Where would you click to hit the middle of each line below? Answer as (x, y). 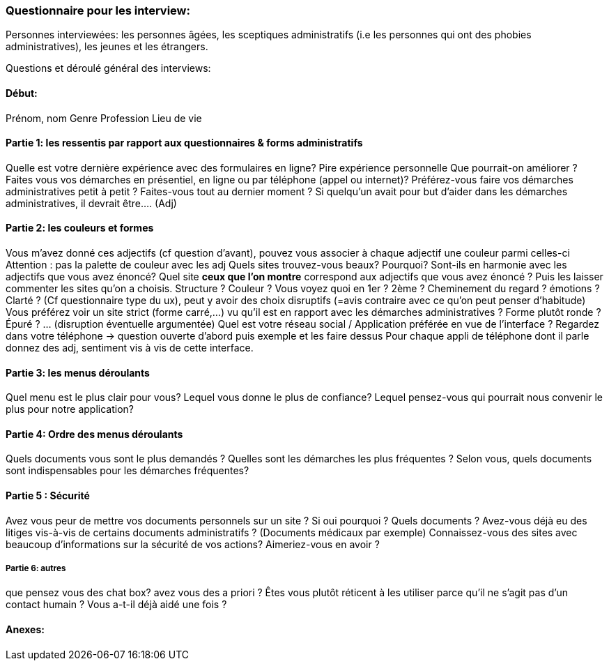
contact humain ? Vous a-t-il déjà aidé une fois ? (116, 605)
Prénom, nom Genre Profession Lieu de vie (104, 118)
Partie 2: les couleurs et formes (80, 228)
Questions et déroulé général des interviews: (108, 68)
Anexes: (25, 630)
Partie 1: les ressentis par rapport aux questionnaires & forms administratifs (184, 143)
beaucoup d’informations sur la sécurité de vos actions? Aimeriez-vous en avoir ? (193, 544)
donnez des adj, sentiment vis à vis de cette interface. (130, 348)
